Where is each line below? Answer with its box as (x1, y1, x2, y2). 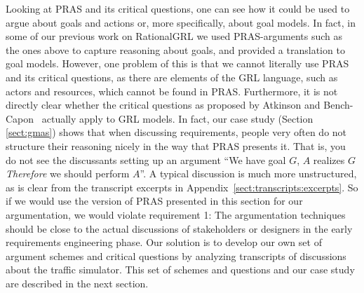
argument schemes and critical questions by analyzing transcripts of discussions (6, 248, 346, 263)
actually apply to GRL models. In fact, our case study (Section (41, 111, 314, 125)
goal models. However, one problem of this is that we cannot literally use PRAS (6, 56, 349, 71)
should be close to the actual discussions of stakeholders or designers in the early (6, 221, 353, 236)
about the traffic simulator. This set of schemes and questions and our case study (6, 262, 355, 277)
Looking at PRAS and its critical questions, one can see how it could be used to (6, 1, 350, 15)
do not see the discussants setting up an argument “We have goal (6, 152, 286, 167)
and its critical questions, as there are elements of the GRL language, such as (6, 69, 338, 84)
